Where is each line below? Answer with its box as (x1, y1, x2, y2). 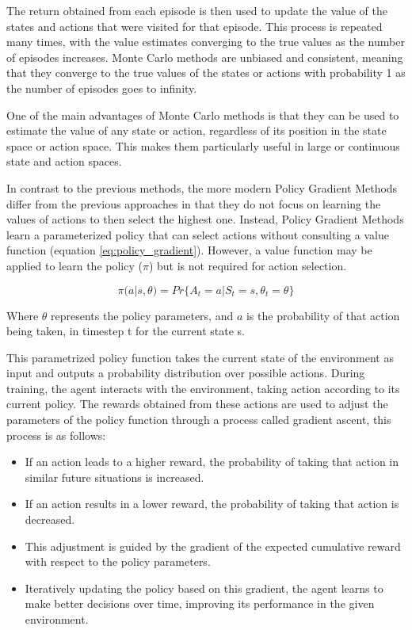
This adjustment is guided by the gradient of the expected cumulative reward (25, 537, 401, 554)
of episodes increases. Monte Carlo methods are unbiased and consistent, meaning (6, 48, 403, 65)
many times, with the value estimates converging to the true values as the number (6, 33, 405, 50)
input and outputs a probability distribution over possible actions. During (6, 365, 365, 381)
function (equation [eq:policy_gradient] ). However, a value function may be (6, 242, 372, 258)
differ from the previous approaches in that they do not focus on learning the (6, 195, 381, 212)
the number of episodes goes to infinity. (6, 79, 197, 96)
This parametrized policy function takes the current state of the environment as (6, 349, 394, 365)
